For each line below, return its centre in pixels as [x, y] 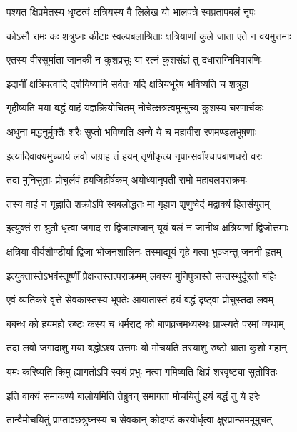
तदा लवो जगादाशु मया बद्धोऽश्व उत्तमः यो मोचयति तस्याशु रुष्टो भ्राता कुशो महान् [147, 347]
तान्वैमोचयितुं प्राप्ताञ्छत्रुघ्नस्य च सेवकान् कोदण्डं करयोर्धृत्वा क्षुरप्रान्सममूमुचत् [139, 420]
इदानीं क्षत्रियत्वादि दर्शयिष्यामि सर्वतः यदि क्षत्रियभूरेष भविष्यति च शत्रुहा [128, 83]
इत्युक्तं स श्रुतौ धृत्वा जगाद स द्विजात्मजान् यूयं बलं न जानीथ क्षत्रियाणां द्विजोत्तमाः [147, 227]
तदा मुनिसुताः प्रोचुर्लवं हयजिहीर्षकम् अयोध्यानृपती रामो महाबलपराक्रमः [127, 180]
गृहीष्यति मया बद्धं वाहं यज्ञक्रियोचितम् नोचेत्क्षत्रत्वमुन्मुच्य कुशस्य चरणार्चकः [135, 107]
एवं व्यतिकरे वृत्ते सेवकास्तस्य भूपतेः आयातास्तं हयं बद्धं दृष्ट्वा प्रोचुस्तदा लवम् [140, 300]
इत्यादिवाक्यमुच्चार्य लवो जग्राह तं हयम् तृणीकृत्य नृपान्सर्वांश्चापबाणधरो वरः [134, 155]
